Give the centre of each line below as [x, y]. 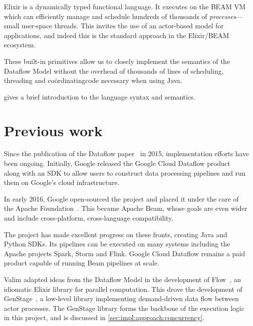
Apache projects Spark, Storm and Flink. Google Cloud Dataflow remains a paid [125, 253]
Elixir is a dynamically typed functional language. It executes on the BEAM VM [125, 6]
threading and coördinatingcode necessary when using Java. [93, 80]
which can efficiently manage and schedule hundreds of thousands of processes [120, 16]
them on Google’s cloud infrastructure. [62, 182]
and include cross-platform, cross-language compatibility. [89, 218]
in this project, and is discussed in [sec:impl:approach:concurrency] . [104, 317]
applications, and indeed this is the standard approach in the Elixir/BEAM [117, 35]
